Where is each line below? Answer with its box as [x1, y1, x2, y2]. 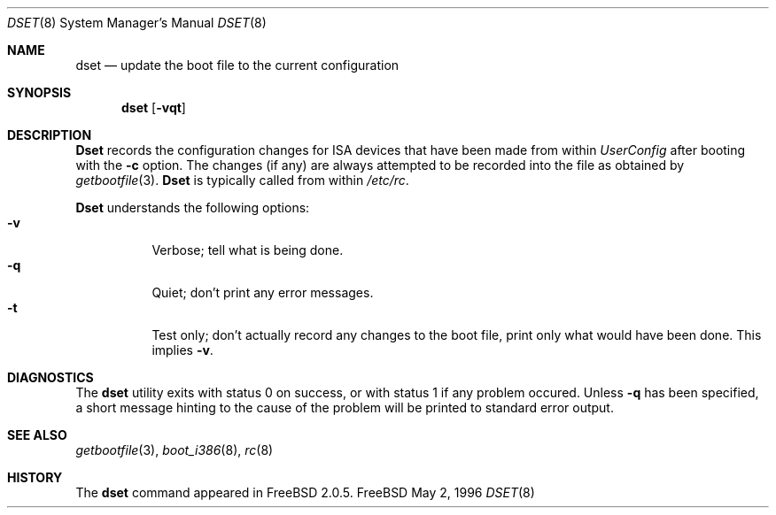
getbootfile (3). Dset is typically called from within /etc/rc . [75, 173, 409, 188]
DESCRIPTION [7, 127, 92, 142]
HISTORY [7, 470, 63, 485]
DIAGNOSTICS [7, 370, 94, 385]
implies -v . [151, 342, 213, 357]
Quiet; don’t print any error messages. [151, 285, 374, 300]
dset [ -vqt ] [121, 100, 186, 115]
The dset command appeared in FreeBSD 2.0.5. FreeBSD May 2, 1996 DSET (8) [75, 485, 535, 500]
